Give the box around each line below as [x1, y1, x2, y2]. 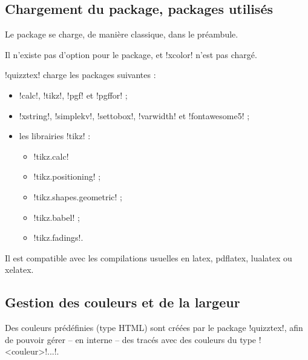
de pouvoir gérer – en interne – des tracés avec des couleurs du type [5, 333, 257, 345]
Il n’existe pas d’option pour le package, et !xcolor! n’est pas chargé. [5, 48, 257, 61]
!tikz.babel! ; [33, 211, 80, 223]
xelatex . [5, 263, 34, 276]
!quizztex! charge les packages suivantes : [5, 68, 156, 81]
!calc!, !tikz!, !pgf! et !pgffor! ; [19, 88, 128, 101]
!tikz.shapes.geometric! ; [33, 190, 123, 203]
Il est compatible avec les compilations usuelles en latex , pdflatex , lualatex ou [5, 251, 292, 264]
